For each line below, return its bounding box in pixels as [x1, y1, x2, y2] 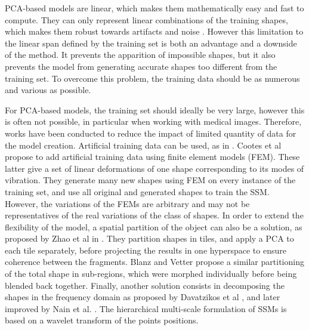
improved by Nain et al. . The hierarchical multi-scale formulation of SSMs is [5, 302, 287, 314]
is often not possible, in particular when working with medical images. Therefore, [5, 115, 302, 128]
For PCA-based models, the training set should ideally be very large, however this [5, 103, 305, 116]
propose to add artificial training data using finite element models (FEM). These [5, 150, 300, 163]
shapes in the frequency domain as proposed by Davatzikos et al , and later [5, 291, 280, 303]
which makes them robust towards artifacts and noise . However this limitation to [5, 25, 304, 38]
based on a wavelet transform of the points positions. [5, 314, 199, 326]
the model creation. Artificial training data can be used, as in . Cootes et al [5, 138, 282, 151]
